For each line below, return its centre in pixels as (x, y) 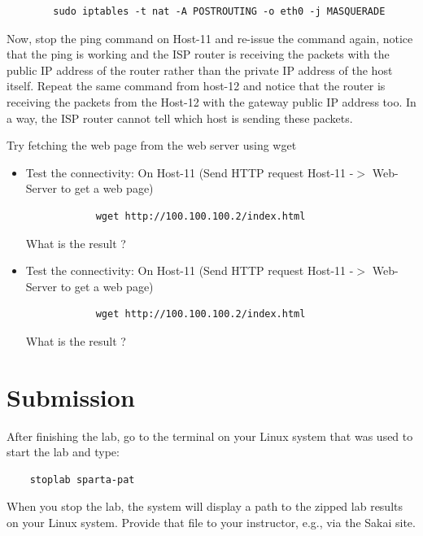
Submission (71, 397)
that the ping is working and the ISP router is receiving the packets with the (198, 54)
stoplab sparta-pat (82, 479)
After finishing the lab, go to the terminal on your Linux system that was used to (210, 436)
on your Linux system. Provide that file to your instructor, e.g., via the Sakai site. (211, 522)
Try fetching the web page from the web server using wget (152, 145)
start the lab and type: (63, 452)
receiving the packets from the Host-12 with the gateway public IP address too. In (211, 101)
